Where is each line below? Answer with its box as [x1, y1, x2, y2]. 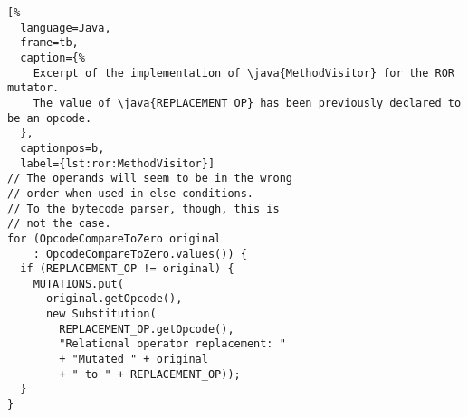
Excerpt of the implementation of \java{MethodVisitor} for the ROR [33, 66, 454, 80]
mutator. [7, 81, 60, 95]
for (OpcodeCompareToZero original [7, 232, 222, 245]
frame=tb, [20, 36, 79, 50]
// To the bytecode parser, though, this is [7, 202, 280, 215]
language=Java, [20, 21, 111, 34]
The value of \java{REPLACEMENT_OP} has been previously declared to [33, 96, 462, 109]
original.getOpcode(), [45, 292, 183, 306]
